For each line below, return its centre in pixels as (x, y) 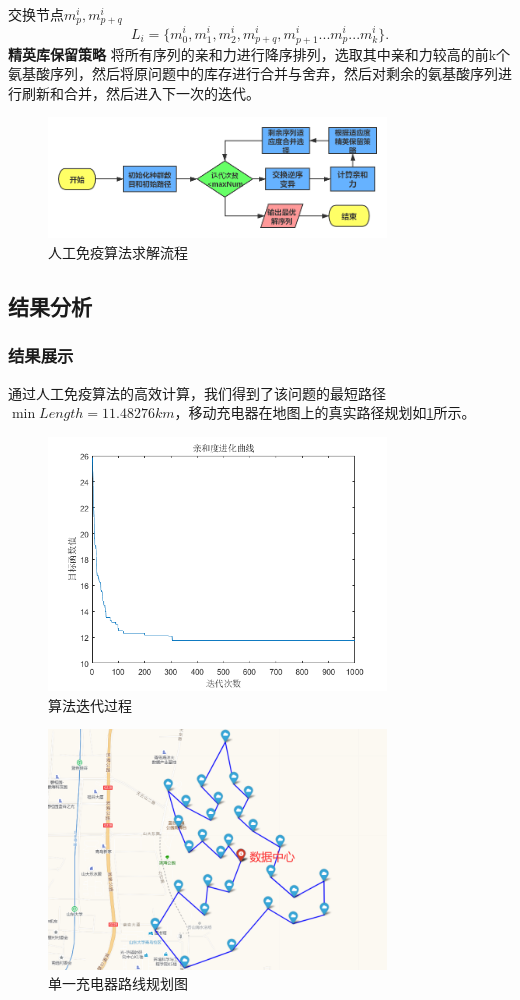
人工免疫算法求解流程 (118, 251)
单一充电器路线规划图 (118, 983)
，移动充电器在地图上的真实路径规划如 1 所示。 (325, 412)
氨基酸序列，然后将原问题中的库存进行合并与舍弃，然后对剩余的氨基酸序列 (253, 73)
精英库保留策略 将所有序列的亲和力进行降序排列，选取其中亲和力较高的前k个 (259, 53)
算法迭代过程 (90, 704)
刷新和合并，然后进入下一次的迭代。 (140, 92)
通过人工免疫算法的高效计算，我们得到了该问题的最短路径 (197, 392)
